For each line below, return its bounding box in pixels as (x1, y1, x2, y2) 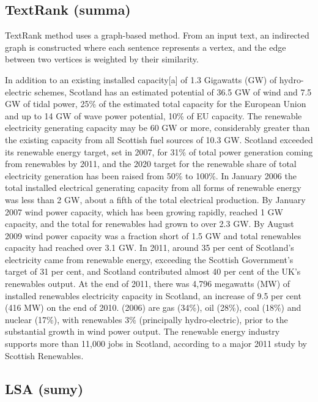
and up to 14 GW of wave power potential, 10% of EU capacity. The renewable (5, 109, 302, 122)
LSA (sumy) (5, 379, 84, 398)
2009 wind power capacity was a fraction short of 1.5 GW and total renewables (5, 229, 301, 242)
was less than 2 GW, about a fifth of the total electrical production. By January (5, 193, 306, 206)
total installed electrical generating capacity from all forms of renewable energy (5, 181, 301, 194)
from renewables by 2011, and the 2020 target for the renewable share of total (5, 157, 297, 170)
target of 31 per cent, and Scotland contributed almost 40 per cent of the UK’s (5, 265, 301, 278)
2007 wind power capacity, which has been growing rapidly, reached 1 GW (5, 205, 283, 218)
